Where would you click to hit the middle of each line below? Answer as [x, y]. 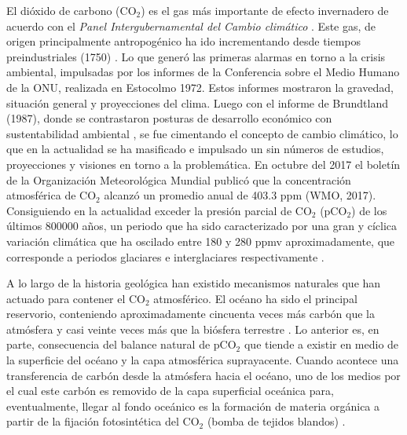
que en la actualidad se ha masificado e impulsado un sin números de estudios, [195, 149]
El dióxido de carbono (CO [71, 10]
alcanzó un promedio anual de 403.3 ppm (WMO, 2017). [240, 195]
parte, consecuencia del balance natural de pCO [121, 344]
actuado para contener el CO [76, 298]
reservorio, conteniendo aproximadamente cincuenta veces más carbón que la [191, 314]
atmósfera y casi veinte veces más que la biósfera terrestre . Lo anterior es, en [193, 329]
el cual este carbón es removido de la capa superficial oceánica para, [170, 391]
